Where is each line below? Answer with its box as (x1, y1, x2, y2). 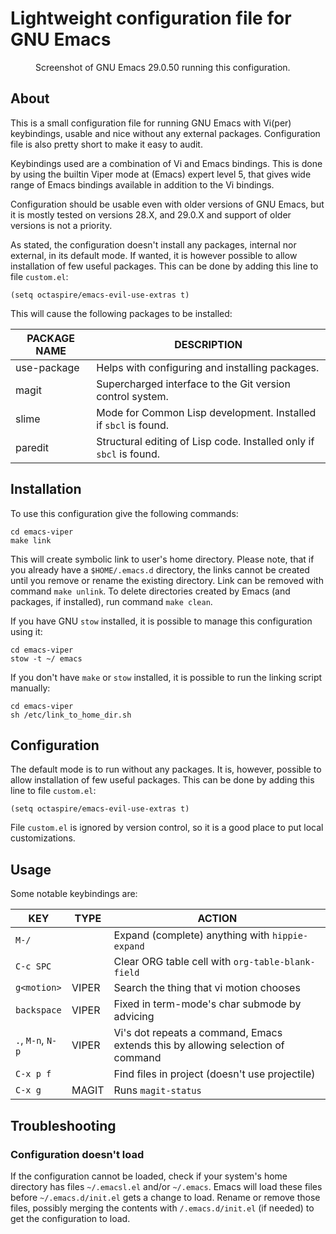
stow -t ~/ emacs (10, 653, 83, 664)
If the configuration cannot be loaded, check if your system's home (10, 1170, 288, 1182)
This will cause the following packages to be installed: (10, 307, 233, 319)
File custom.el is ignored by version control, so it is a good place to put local (10, 822, 324, 834)
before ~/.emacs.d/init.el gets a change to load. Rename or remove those (10, 1191, 321, 1203)
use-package (15, 360, 80, 374)
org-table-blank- (233, 957, 316, 968)
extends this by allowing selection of (113, 1038, 285, 1052)
